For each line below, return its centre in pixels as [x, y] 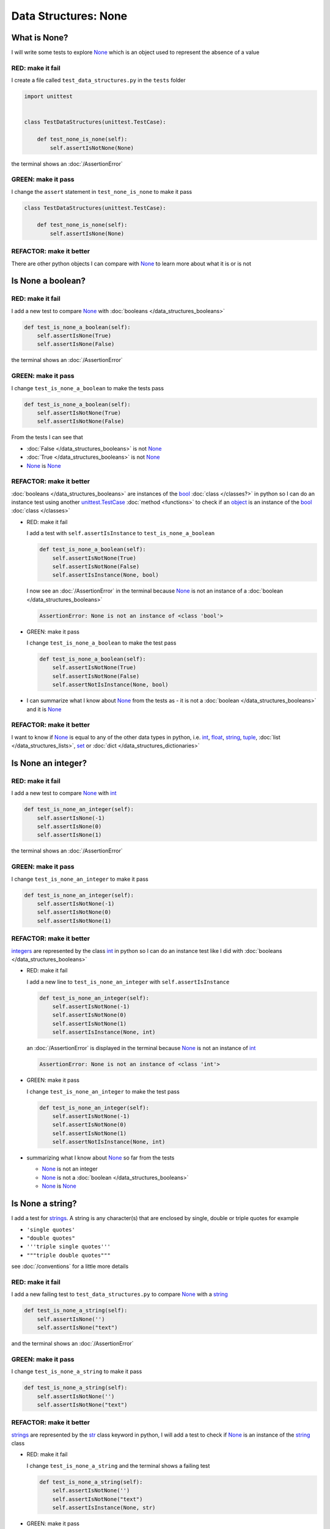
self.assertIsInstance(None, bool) [105, 575]
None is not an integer [70, 1169]
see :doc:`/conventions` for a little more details [70, 1267]
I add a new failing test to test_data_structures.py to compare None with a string [120, 1294]
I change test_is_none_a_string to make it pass [77, 1372]
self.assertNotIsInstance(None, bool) [110, 685]
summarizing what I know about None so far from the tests [101, 1158]
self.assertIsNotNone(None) [92, 148]
